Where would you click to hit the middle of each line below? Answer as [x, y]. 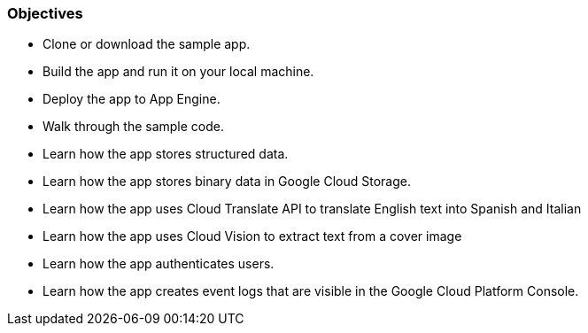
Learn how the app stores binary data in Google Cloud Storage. [227, 182]
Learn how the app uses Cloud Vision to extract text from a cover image [252, 236]
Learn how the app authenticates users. [159, 264]
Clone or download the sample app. [147, 44]
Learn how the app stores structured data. [166, 154]
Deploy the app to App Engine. [132, 99]
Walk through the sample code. [134, 127]
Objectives [45, 13]
